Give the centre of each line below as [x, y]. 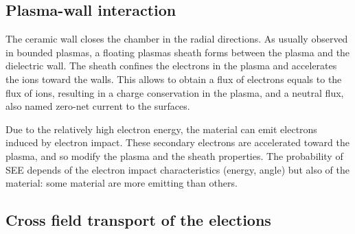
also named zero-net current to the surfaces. [98, 106]
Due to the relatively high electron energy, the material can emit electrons [161, 129]
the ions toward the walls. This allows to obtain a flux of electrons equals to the [174, 79]
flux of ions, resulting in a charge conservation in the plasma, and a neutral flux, [175, 92]
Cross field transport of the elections [138, 220]
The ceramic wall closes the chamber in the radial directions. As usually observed [177, 39]
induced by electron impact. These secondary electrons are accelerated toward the [177, 142]
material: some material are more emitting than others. [122, 183]
